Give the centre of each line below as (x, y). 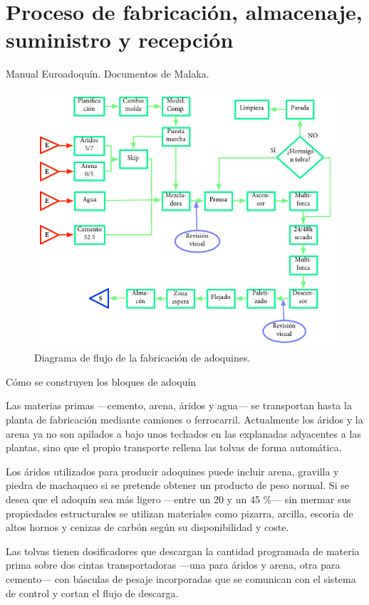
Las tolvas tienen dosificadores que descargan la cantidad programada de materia (183, 551)
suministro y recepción (120, 40)
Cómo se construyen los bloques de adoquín (101, 381)
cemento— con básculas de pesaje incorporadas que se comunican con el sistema (181, 579)
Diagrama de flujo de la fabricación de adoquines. (142, 358)
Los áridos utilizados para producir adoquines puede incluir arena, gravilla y (172, 471)
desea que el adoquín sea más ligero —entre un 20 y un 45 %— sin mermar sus (178, 499)
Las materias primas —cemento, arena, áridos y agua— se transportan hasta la (179, 405)
